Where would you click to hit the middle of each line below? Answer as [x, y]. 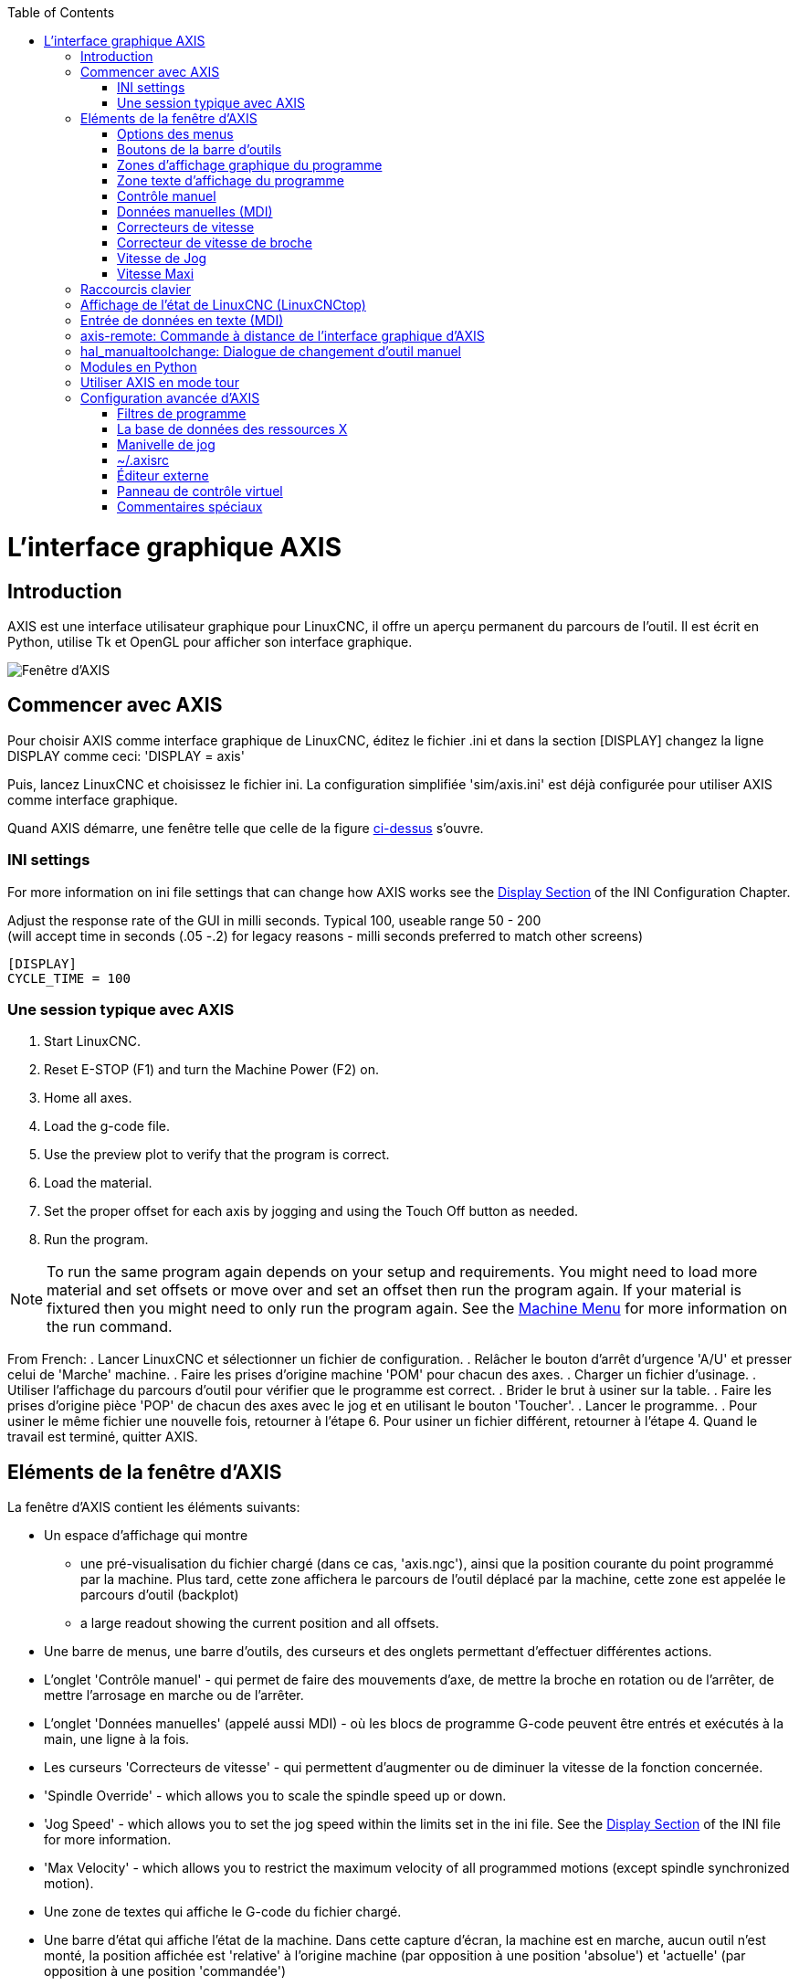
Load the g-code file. [107, 1126]
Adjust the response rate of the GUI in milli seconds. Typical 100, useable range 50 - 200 [274, 920]
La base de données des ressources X [232, 429]
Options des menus [175, 134]
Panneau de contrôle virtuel [200, 491]
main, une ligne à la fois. [117, 1739]
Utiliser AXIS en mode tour [160, 382]
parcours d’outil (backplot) [160, 1595]
